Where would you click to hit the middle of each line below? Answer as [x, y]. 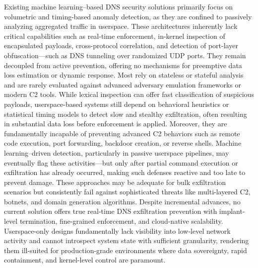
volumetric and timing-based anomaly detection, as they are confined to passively [128, 16]
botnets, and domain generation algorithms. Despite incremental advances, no [122, 201]
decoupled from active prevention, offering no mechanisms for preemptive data [123, 65]
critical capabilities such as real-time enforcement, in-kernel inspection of [115, 36]
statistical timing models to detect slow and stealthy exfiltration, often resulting [126, 114]
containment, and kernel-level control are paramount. [85, 260]
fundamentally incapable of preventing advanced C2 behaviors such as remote [122, 133]
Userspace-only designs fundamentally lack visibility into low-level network [117, 230]
